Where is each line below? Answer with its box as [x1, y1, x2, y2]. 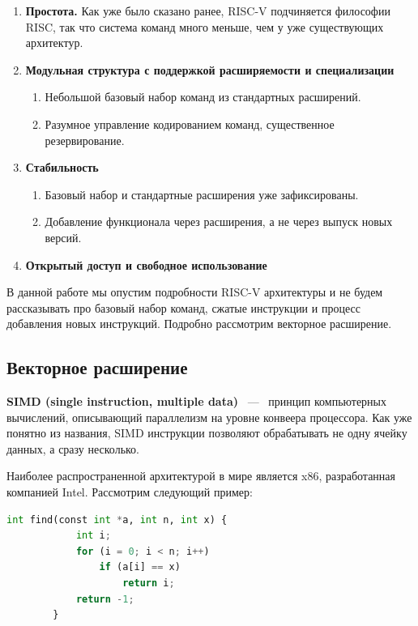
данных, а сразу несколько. [6, 440, 140, 457]
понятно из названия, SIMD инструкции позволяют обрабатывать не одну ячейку [6, 424, 407, 441]
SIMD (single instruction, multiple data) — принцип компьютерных [6, 393, 387, 410]
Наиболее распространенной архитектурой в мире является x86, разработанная [6, 467, 395, 484]
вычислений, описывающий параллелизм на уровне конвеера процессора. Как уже [6, 408, 412, 425]
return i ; [122, 577, 175, 590]
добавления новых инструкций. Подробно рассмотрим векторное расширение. [6, 315, 392, 332]
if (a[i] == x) [99, 561, 181, 573]
